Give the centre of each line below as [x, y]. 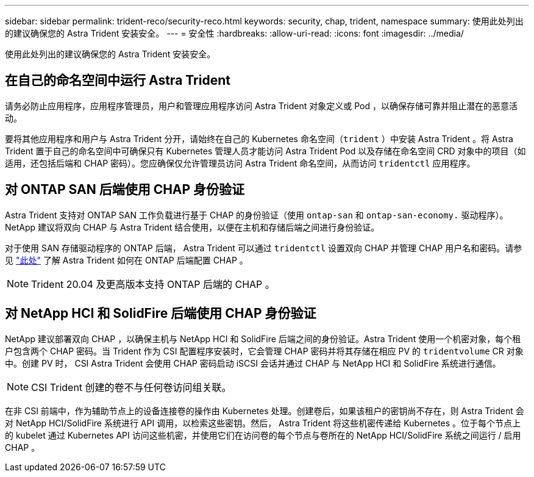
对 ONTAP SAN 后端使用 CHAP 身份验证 [125, 190]
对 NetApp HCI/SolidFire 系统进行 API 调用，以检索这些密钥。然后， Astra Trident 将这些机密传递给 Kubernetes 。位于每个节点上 [263, 423]
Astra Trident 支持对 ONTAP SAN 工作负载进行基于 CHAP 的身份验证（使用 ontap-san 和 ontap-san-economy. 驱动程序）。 [257, 215]
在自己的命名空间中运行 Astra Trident [118, 81]
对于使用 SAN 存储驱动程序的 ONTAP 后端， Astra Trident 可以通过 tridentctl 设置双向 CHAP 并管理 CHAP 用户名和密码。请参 [264, 248]
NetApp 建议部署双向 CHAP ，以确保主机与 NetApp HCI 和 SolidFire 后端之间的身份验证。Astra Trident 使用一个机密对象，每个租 [263, 339]
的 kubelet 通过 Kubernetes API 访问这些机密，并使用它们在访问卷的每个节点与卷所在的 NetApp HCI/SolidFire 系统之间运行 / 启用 [263, 435]
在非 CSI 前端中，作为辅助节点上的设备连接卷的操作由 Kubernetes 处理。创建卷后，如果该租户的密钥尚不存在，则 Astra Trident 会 [265, 411]
